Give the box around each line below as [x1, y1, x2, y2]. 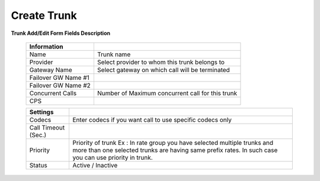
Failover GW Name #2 [29, 81, 91, 89]
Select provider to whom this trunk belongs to [97, 58, 225, 66]
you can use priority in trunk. [72, 153, 153, 161]
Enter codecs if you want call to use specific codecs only [72, 115, 232, 124]
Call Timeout [29, 123, 65, 131]
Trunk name [97, 50, 131, 59]
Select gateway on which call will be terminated [97, 66, 231, 74]
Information [29, 42, 63, 50]
